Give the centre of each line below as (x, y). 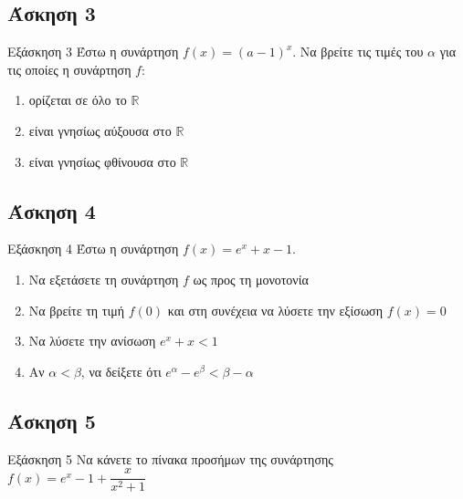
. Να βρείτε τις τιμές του (358, 52)
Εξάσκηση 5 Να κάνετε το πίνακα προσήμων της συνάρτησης (170, 458)
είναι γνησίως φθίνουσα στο (102, 161)
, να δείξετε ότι (121, 371)
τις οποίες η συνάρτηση (69, 69)
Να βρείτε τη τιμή (77, 310)
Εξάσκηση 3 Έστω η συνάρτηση (93, 52)
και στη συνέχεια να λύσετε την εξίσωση (275, 310)
